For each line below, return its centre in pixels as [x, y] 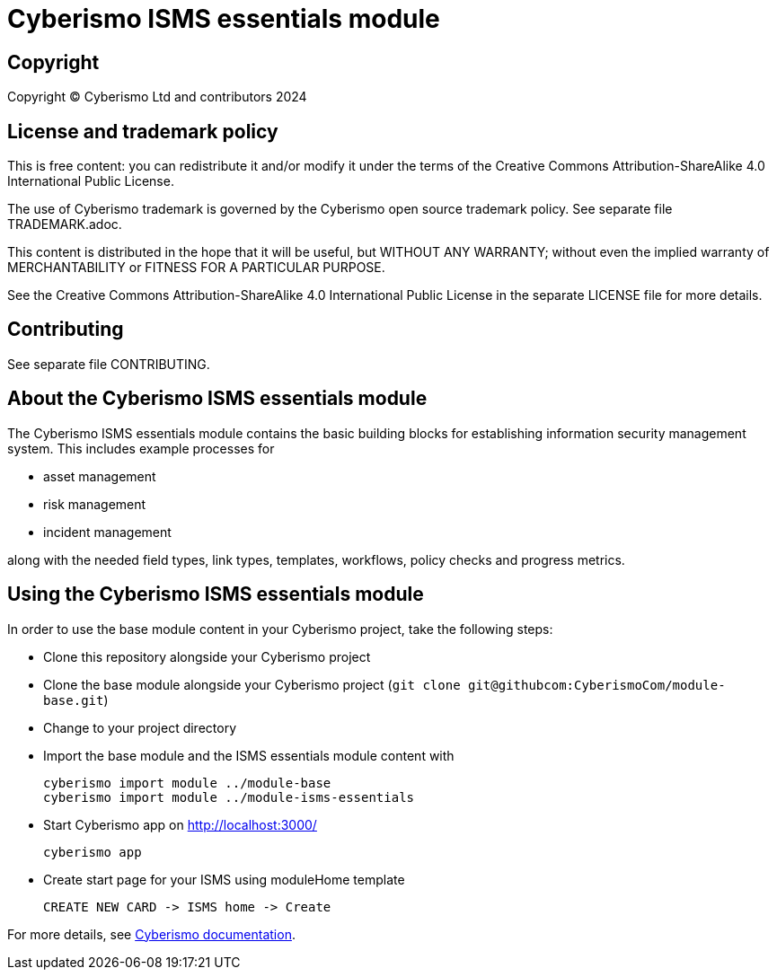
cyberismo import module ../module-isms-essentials [229, 797]
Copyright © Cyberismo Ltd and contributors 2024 [157, 97]
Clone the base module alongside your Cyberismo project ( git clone [252, 684]
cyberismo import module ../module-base [187, 783]
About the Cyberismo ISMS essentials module [217, 399]
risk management [95, 504]
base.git [74, 700]
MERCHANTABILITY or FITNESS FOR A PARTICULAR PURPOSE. [196, 268]
